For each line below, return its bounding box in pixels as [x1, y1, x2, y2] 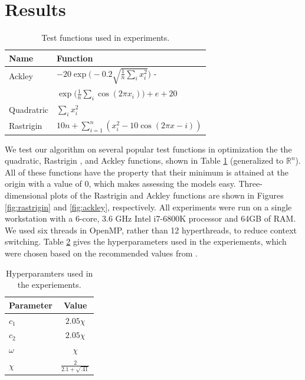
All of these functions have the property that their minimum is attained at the [5, 165, 289, 178]
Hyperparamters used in [6, 267, 93, 279]
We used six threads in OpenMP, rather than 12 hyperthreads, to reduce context [5, 223, 297, 236]
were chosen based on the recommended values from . [5, 247, 198, 259]
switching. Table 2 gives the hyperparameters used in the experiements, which [5, 235, 287, 248]
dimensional [5, 189, 48, 202]
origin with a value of [5, 177, 82, 190]
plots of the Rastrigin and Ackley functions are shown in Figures [50, 189, 284, 202]
